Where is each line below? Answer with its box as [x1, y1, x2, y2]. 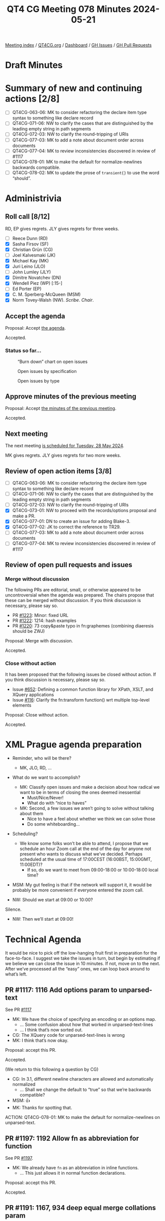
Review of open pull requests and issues [5, 560, 132, 569]
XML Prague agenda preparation [5, 738, 142, 750]
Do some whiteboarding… [27, 821, 80, 827]
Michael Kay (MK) [12, 258, 49, 263]
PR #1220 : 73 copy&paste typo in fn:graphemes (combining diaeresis [12, 623, 154, 629]
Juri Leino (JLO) [12, 263, 46, 269]
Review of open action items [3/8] [5, 467, 112, 475]
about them [19, 811, 44, 817]
